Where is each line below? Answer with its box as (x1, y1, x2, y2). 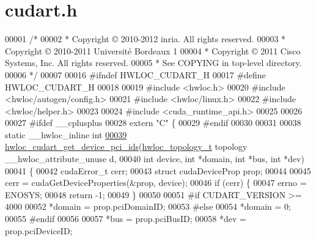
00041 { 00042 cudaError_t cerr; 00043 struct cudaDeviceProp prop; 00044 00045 (5, 164, 311, 177)
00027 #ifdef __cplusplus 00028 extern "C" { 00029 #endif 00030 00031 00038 (5, 116, 301, 129)
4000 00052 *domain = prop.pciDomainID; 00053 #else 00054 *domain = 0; (5, 200, 291, 213)
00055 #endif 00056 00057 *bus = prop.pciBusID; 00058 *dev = (5, 212, 246, 225)
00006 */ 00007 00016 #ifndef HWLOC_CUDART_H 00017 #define (5, 68, 266, 81)
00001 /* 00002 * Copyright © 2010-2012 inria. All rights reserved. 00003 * (5, 32, 286, 45)
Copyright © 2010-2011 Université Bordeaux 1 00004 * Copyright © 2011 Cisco (5, 44, 301, 57)
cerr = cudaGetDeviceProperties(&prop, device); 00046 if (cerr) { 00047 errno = (5, 176, 307, 189)
